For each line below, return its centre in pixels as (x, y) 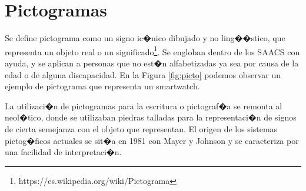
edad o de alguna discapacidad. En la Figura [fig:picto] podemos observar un (143, 74)
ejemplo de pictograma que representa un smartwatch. (102, 86)
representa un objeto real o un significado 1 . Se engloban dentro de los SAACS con (152, 51)
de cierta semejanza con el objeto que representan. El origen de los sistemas (141, 128)
